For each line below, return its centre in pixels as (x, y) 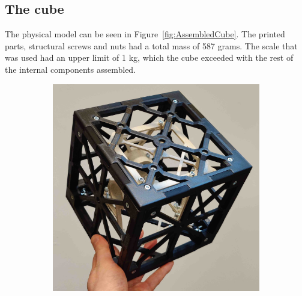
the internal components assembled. (71, 69)
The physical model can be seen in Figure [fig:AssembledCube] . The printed (145, 34)
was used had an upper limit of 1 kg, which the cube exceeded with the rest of (149, 57)
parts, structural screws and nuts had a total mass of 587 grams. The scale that (151, 45)
